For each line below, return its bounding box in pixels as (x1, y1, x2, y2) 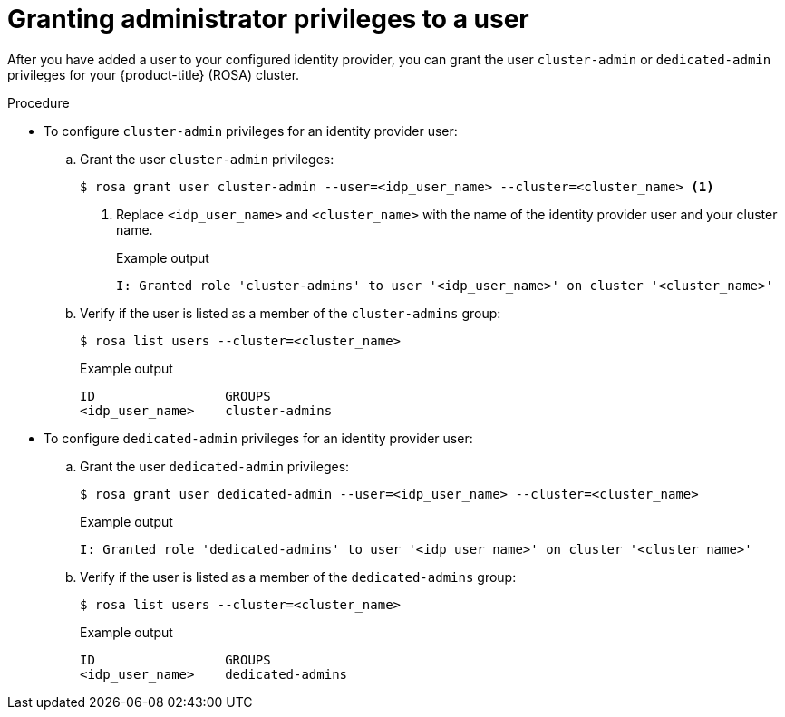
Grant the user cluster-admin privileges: (80, 150, 334, 167)
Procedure (7, 94, 70, 111)
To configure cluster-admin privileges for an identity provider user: (44, 122, 458, 139)
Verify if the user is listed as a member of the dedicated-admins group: (80, 568, 517, 585)
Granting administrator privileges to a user (7, 4, 529, 34)
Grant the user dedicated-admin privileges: (80, 458, 350, 474)
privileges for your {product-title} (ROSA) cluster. (7, 66, 300, 82)
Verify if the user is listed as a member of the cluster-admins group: (80, 305, 501, 321)
